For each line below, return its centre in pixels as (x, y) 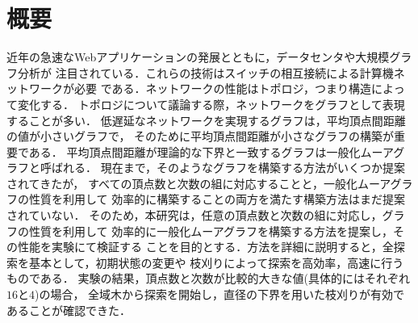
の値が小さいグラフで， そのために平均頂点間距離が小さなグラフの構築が (201, 136)
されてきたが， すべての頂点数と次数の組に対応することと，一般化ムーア (199, 183)
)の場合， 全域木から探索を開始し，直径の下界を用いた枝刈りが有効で (220, 294)
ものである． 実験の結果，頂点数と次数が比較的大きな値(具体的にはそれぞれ (208, 278)
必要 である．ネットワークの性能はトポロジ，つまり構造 (223, 88)
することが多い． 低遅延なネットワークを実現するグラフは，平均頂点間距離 (206, 120)
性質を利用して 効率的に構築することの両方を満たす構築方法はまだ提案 (217, 199)
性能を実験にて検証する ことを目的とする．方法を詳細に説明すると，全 (205, 247)
